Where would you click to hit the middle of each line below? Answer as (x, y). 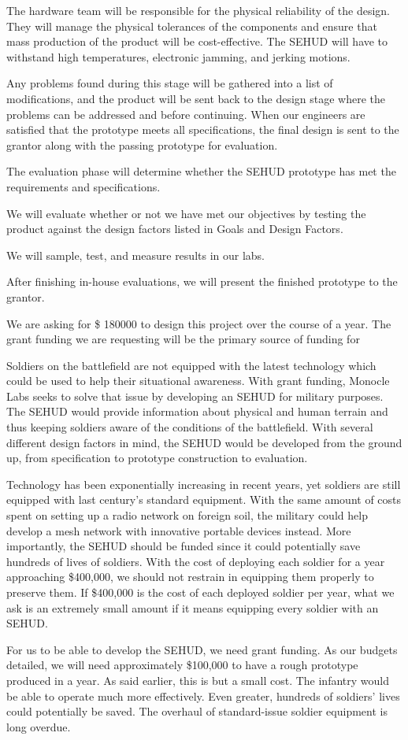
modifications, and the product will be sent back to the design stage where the (196, 98)
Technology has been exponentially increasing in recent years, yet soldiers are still (204, 484)
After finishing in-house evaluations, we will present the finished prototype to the (202, 281)
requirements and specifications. (83, 186)
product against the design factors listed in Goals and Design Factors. (175, 229)
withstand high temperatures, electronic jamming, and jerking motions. (178, 56)
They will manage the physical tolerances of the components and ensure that (192, 26)
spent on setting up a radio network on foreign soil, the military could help (187, 515)
